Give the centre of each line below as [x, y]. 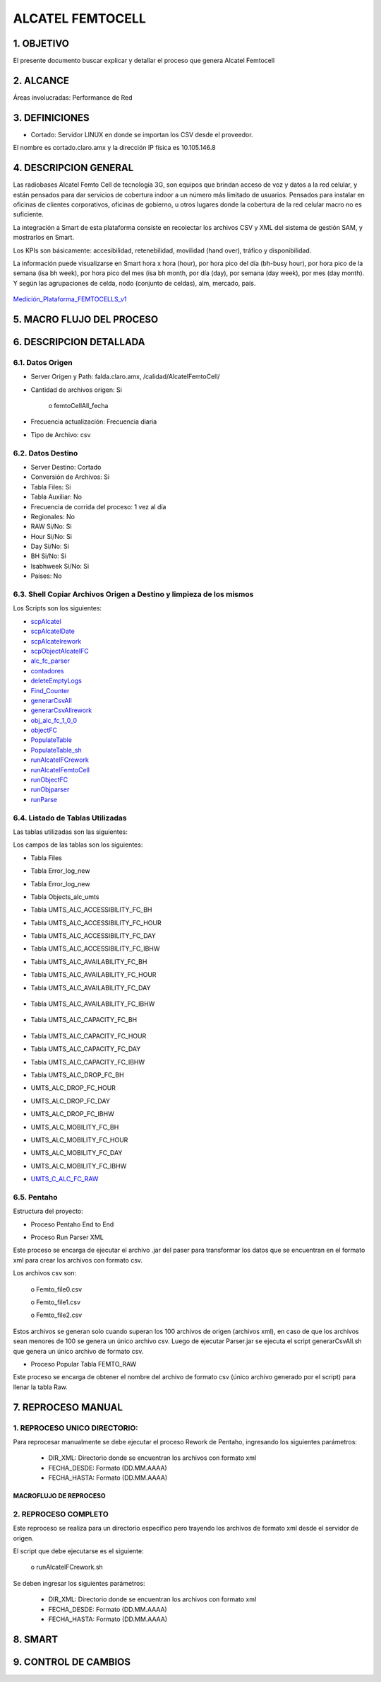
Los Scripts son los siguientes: [58, 608]
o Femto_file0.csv [56, 1289]
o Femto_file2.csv [56, 1315]
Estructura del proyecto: [48, 1211]
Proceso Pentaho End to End [72, 1224]
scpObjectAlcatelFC [60, 651]
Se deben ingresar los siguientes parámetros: [79, 1583]
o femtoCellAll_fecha [78, 406]
